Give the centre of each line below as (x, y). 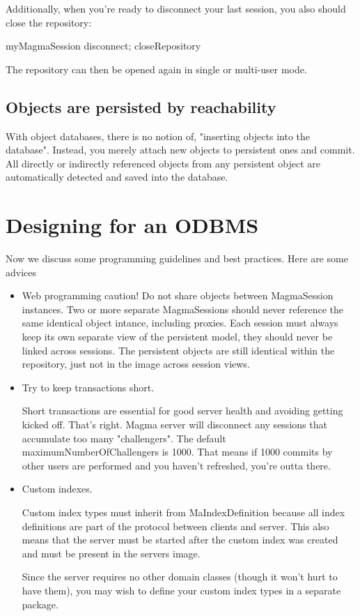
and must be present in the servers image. (111, 553)
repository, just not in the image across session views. (136, 364)
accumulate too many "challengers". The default (124, 438)
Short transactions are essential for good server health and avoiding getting (182, 411)
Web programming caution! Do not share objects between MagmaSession (178, 295)
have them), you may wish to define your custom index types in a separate (181, 590)
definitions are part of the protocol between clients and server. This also (175, 526)
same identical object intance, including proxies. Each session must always (180, 323)
